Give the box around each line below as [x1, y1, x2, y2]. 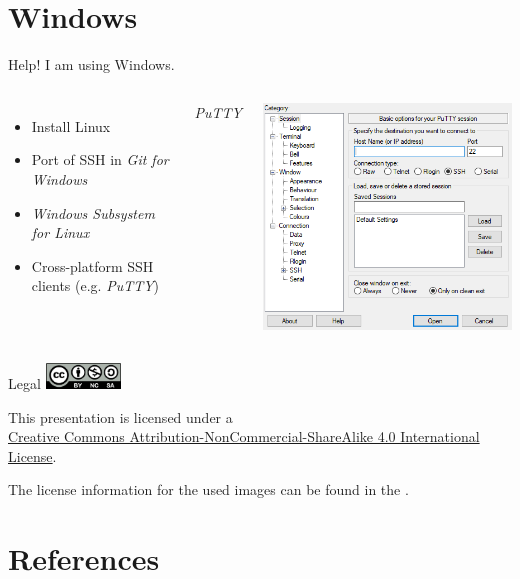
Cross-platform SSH [31, 255, 154, 276]
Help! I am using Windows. [8, 54, 175, 75]
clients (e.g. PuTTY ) [31, 275, 160, 296]
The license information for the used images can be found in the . [8, 479, 409, 500]
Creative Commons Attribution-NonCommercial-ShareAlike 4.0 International [8, 426, 480, 447]
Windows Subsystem [31, 202, 155, 223]
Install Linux [31, 115, 111, 136]
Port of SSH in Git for [31, 149, 169, 170]
